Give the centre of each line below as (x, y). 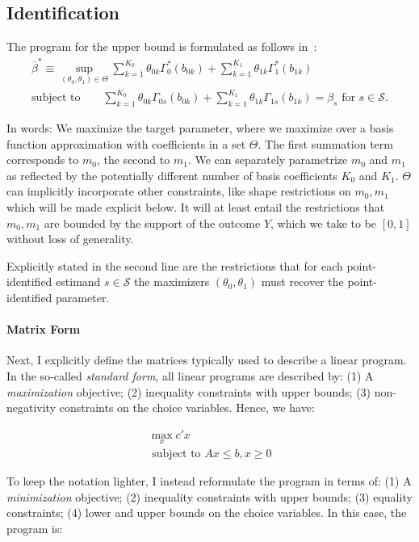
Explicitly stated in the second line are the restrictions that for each (175, 265)
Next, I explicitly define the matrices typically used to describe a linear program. (207, 360)
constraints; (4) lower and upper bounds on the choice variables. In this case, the (207, 513)
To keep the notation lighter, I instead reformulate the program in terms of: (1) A (209, 481)
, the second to (133, 160)
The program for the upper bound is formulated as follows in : (162, 46)
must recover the (302, 282)
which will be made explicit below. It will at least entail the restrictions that (196, 207)
